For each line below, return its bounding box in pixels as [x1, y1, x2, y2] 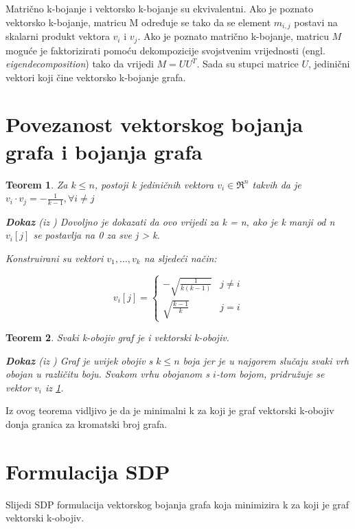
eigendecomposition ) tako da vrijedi [5, 56, 154, 71]
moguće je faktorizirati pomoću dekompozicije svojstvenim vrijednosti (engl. [5, 43, 325, 57]
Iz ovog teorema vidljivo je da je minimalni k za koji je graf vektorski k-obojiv [5, 403, 334, 418]
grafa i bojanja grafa [5, 137, 203, 165]
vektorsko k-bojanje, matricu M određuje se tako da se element [5, 14, 271, 29]
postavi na [294, 14, 338, 29]
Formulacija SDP [5, 457, 170, 485]
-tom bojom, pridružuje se [216, 367, 325, 381]
